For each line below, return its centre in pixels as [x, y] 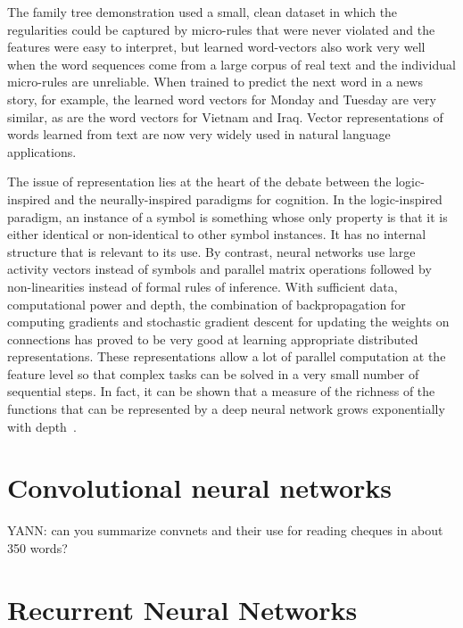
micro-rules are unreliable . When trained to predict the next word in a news [215, 82]
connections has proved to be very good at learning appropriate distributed [213, 339]
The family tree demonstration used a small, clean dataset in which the [203, 12]
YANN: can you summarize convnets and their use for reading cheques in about [225, 530]
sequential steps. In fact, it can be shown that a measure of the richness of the [221, 391]
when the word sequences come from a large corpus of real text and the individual [231, 64]
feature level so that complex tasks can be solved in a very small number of [213, 373]
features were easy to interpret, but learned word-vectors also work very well [216, 47]
